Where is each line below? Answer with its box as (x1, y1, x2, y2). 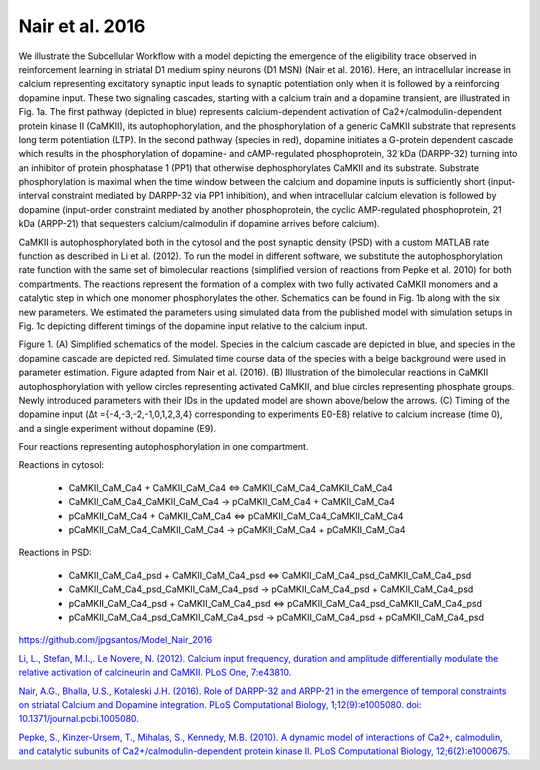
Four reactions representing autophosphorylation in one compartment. (18, 441, 309, 453)
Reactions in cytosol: (18, 459, 105, 471)
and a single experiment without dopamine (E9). (18, 422, 217, 434)
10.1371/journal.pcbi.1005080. (18, 713, 140, 725)
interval (18, 190, 50, 202)
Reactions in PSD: (18, 546, 92, 559)
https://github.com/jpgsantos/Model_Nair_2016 (18, 634, 213, 646)
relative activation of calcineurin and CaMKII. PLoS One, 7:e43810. (18, 666, 292, 679)
